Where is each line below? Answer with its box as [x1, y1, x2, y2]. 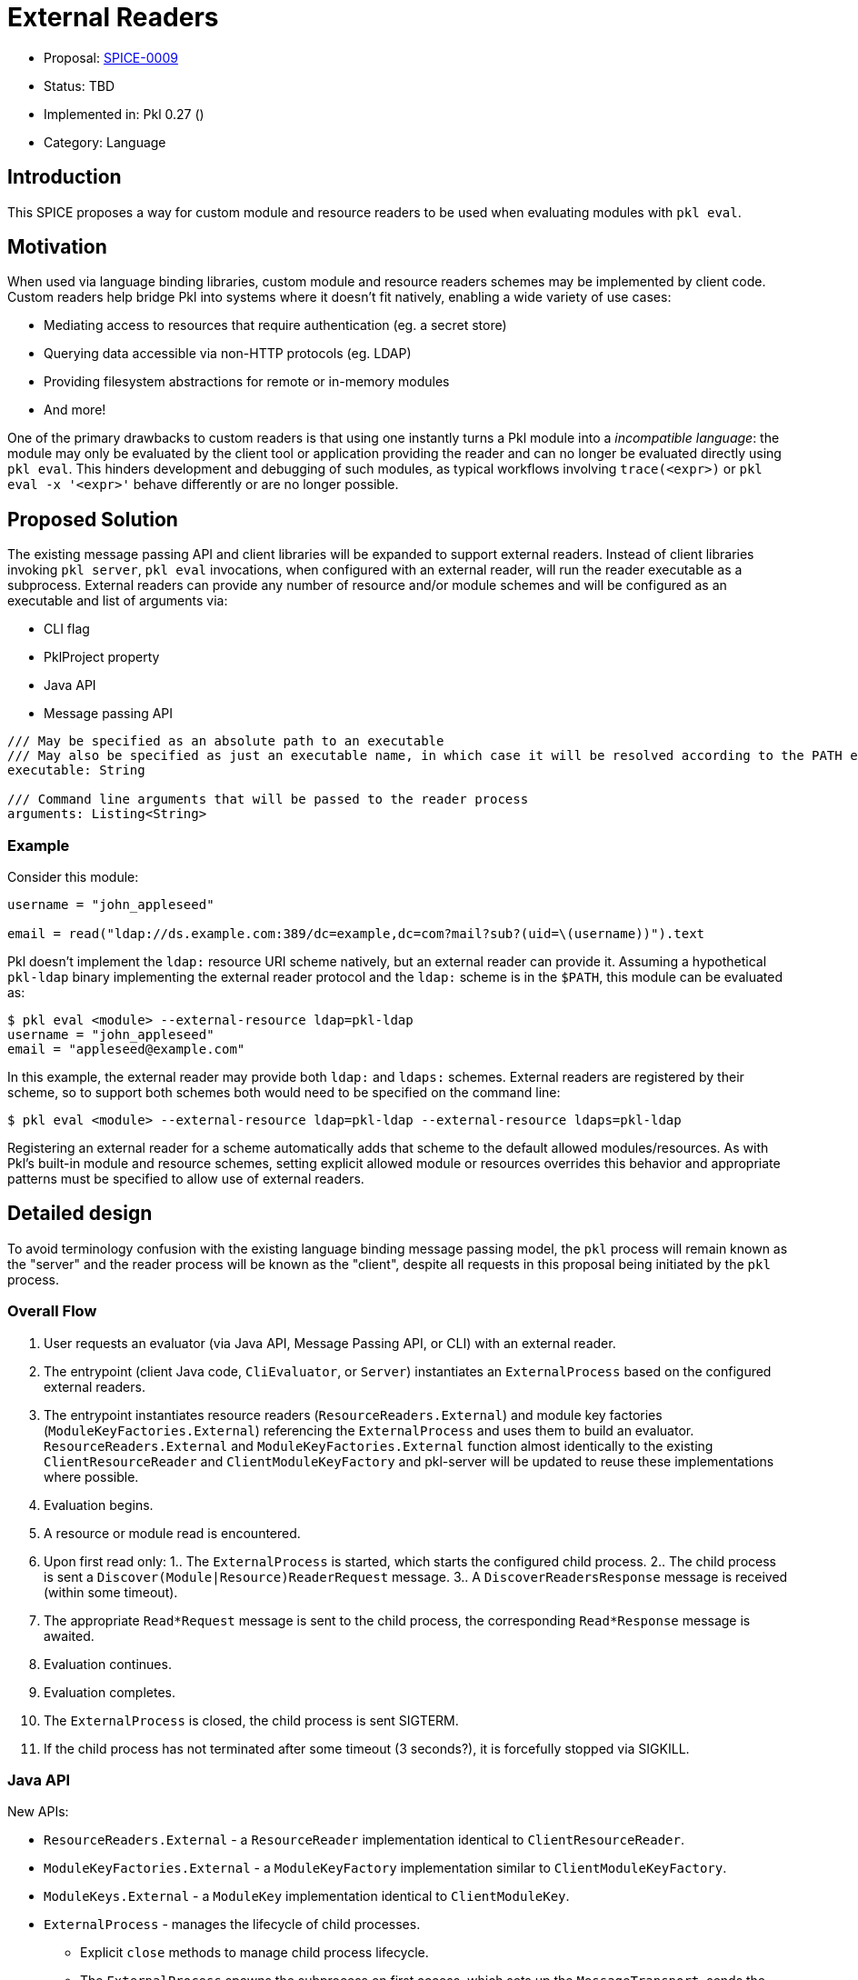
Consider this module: [7, 869, 139, 885]
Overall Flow [7, 1302, 97, 1321]
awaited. [44, 1627, 95, 1644]
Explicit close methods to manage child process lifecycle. [80, 1945, 429, 1961]
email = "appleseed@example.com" [7, 1042, 245, 1057]
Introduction [7, 165, 122, 189]
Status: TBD [44, 77, 115, 94]
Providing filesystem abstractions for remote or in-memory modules [44, 374, 450, 390]
